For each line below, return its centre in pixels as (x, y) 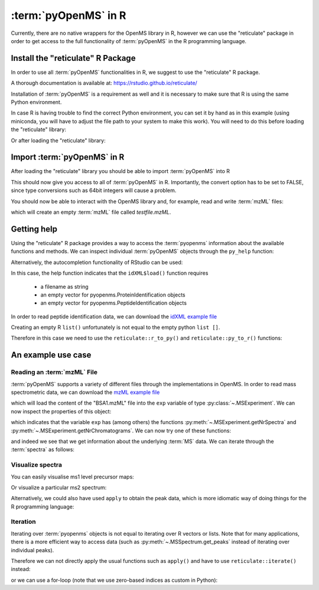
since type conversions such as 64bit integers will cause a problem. (94, 190)
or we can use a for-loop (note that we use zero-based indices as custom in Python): (114, 580)
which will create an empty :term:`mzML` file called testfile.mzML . (91, 212)
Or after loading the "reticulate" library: (58, 140)
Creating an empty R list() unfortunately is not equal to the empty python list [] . (115, 327)
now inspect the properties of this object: (61, 411)
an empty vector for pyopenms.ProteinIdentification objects (113, 295)
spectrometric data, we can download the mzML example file (85, 392)
